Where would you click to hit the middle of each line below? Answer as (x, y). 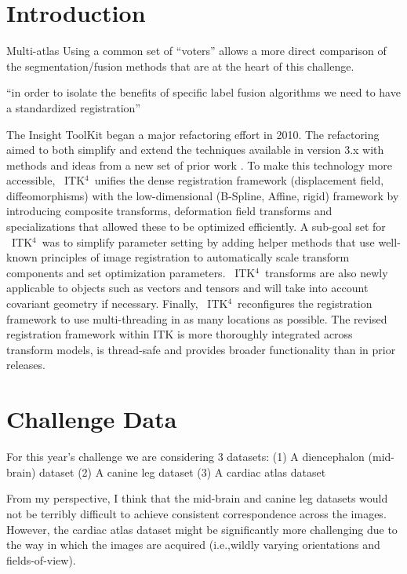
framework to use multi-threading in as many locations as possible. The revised (197, 318)
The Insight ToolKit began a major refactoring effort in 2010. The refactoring (193, 134)
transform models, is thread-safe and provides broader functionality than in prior (201, 349)
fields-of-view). (41, 559)
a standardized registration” (74, 107)
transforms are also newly (326, 272)
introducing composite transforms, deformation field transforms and (169, 211)
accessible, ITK (46, 180)
